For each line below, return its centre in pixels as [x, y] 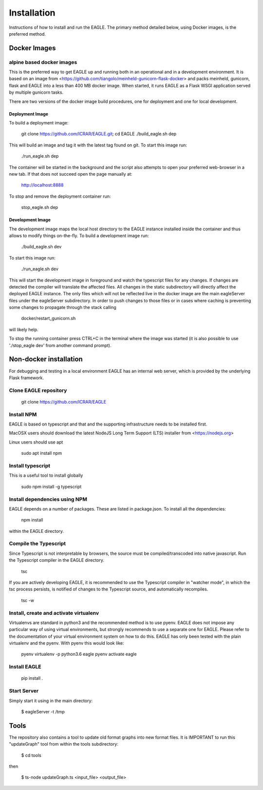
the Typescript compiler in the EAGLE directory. [57, 560]
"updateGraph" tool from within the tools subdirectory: [64, 744]
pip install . [32, 678]
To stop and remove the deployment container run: [60, 196]
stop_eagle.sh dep [40, 207]
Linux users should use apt [36, 442]
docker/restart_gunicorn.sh [48, 318]
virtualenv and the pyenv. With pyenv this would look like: [66, 643]
